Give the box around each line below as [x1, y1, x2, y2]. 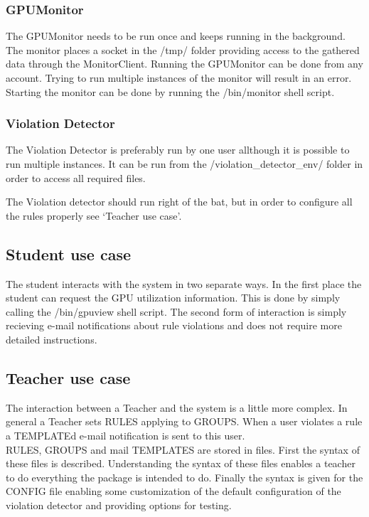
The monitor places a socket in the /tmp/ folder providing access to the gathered [6, 42, 360, 57]
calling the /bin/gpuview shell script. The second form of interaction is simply [6, 304, 347, 319]
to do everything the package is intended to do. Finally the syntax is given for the [6, 469, 363, 484]
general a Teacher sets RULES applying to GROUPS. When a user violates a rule [6, 414, 363, 429]
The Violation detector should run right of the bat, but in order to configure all [6, 194, 353, 209]
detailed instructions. [6, 331, 97, 346]
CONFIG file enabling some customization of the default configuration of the [6, 484, 341, 499]
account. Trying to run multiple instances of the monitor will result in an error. [6, 70, 352, 85]
